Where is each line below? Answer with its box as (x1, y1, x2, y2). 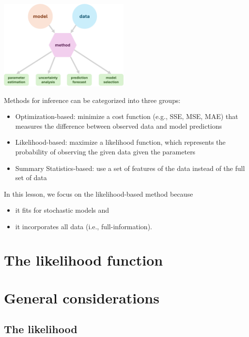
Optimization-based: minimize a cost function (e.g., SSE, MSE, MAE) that (15, 111, 238, 121)
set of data (15, 172, 47, 183)
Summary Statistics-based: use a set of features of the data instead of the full (15, 163, 245, 173)
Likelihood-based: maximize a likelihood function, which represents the (15, 137, 226, 147)
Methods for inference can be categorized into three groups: (4, 95, 181, 105)
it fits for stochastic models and (15, 205, 109, 215)
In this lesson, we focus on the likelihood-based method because (4, 188, 193, 199)
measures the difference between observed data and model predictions (15, 120, 222, 131)
